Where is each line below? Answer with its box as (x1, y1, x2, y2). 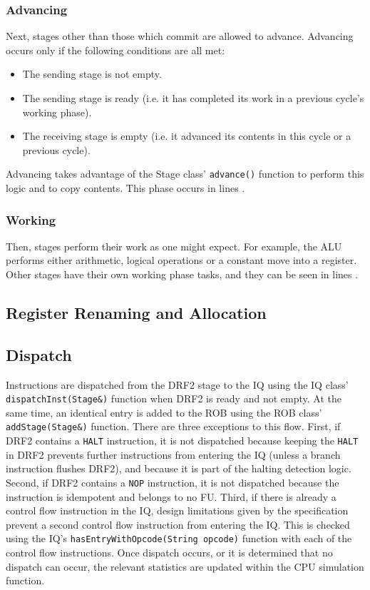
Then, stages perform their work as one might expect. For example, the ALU (6, 238, 342, 253)
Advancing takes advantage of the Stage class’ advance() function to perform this (6, 166, 364, 181)
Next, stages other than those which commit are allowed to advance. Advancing (6, 29, 354, 44)
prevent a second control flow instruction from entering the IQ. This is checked (6, 517, 350, 531)
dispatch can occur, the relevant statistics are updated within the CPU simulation (6, 559, 364, 574)
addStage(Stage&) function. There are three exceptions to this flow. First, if (6, 419, 341, 434)
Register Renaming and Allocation (6, 302, 267, 324)
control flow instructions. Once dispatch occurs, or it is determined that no (6, 545, 333, 560)
